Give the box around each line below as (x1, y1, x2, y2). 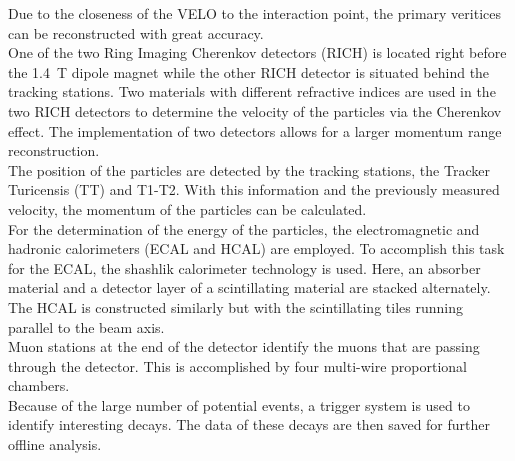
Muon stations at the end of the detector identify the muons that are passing (8, 336, 480, 357)
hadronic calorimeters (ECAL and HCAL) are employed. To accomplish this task (8, 238, 505, 259)
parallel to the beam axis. (8, 316, 165, 337)
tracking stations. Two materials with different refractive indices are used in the (8, 81, 496, 102)
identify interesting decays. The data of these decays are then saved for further (8, 414, 491, 435)
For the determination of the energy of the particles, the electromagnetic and (8, 218, 480, 239)
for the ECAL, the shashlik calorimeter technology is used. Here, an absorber (8, 257, 481, 278)
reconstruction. (8, 140, 100, 161)
